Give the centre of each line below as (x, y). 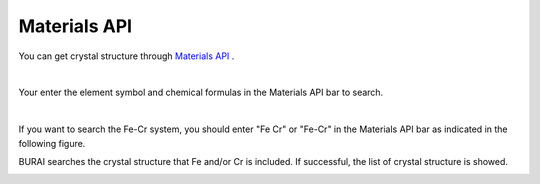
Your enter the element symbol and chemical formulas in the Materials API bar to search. (201, 92)
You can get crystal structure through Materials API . (126, 56)
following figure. (52, 143)
